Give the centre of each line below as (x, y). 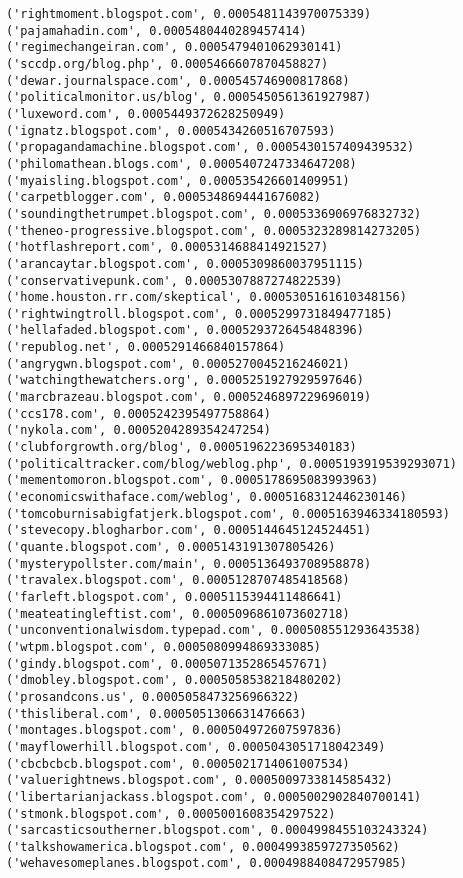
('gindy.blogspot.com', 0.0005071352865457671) (167, 663)
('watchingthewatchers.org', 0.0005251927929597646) (185, 380)
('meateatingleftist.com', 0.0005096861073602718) (178, 613)
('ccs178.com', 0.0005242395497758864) (138, 413)
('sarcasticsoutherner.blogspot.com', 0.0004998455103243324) (217, 830)
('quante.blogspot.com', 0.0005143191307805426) (171, 547)
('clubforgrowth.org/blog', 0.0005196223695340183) (181, 447)
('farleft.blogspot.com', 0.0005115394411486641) (174, 596)
